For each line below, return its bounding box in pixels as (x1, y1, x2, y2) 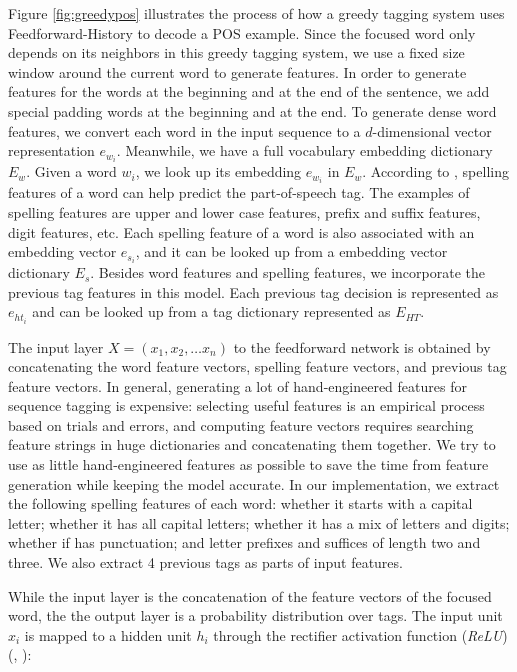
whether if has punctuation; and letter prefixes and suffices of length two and (8, 532, 481, 553)
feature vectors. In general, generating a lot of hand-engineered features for (8, 375, 467, 396)
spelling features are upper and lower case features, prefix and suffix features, (8, 201, 481, 222)
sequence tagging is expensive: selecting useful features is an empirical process (8, 395, 485, 416)
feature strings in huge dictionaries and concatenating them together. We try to (8, 434, 496, 455)
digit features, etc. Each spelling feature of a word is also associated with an (8, 221, 475, 242)
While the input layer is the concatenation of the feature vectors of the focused (8, 585, 492, 606)
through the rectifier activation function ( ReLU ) (213, 624, 508, 645)
